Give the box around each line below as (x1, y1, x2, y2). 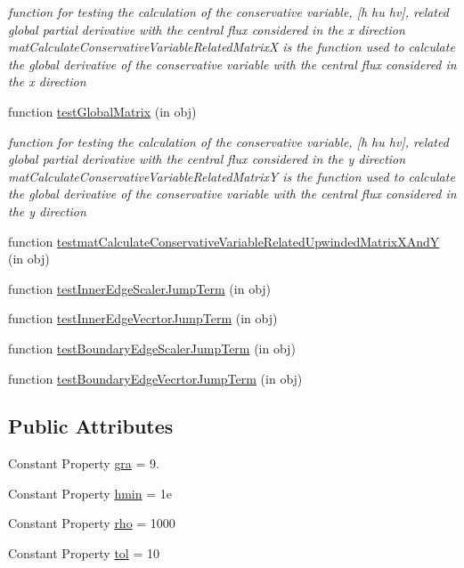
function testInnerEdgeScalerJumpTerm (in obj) (8, 279, 272, 297)
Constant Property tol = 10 (8, 544, 159, 563)
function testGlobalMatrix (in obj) (8, 101, 197, 120)
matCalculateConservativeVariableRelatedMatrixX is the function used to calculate (8, 37, 455, 56)
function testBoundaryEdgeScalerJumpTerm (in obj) (8, 338, 296, 357)
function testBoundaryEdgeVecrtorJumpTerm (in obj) (8, 369, 303, 387)
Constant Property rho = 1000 (8, 514, 175, 532)
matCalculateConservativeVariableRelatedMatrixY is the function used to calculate (8, 166, 455, 185)
